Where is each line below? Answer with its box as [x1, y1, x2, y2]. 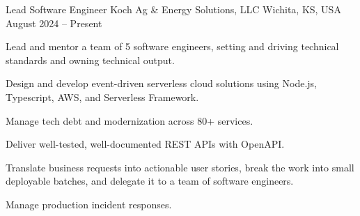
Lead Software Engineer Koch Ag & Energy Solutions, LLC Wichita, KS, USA [6, 2, 341, 16]
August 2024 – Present [6, 15, 102, 30]
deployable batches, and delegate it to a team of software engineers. [6, 173, 294, 188]
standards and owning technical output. [6, 52, 175, 67]
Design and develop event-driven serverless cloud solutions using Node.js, [6, 76, 317, 91]
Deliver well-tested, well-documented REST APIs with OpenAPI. [6, 137, 285, 151]
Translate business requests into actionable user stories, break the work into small [6, 160, 354, 174]
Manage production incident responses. [6, 196, 172, 211]
